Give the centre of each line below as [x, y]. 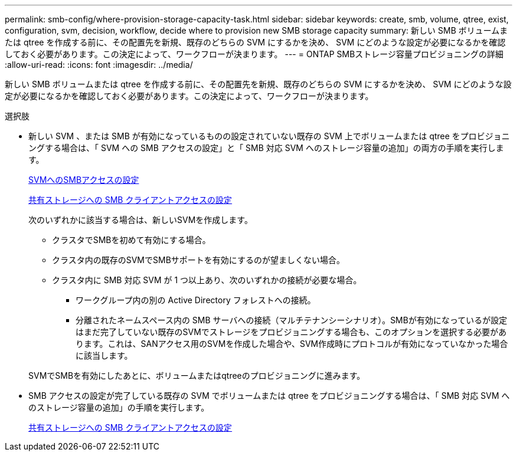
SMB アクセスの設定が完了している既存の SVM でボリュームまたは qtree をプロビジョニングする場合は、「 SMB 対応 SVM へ [269, 396]
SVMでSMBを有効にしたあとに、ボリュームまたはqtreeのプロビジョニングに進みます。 [197, 375]
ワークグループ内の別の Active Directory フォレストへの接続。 [196, 300]
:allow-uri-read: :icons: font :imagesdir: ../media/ [99, 65]
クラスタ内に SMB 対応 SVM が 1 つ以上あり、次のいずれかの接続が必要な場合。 [207, 280]
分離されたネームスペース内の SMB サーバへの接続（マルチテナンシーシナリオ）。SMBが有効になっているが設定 [292, 320]
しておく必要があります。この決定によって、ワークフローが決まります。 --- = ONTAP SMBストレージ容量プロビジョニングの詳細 [254, 54]
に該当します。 [104, 355]
